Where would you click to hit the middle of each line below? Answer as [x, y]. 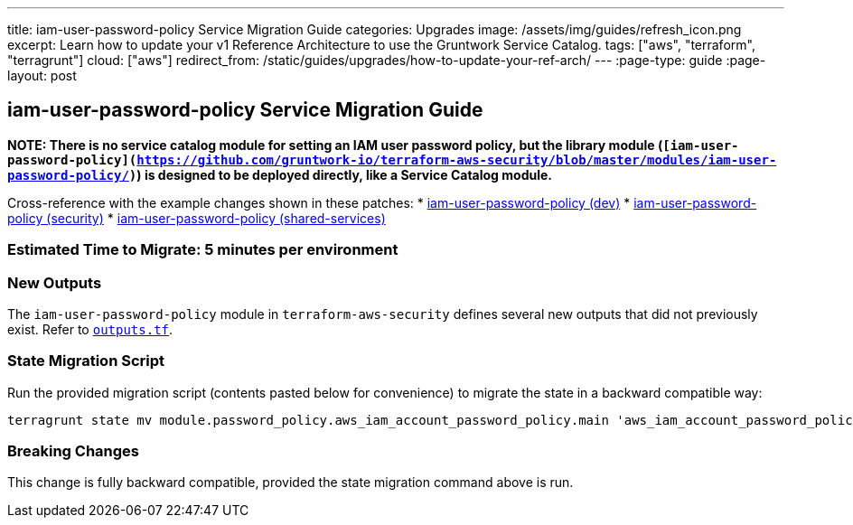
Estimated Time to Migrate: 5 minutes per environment [203, 250]
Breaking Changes [74, 451]
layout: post [42, 75]
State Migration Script [86, 361]
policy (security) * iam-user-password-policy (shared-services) [197, 218]
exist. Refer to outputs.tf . [90, 329]
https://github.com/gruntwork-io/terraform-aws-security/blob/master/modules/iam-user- [457, 159]
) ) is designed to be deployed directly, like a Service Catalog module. [340, 174]
